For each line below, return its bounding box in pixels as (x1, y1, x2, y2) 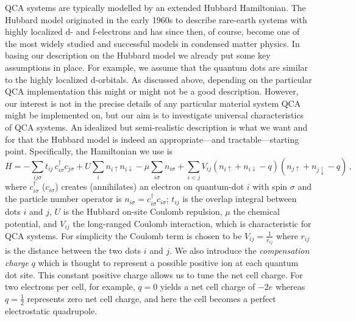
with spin (252, 180, 288, 193)
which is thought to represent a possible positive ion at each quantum (38, 256, 299, 269)
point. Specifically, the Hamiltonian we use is (5, 145, 173, 157)
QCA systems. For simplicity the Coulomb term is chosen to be (5, 229, 242, 242)
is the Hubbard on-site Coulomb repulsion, (63, 204, 222, 217)
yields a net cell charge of (160, 280, 255, 293)
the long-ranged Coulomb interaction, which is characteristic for (73, 217, 311, 229)
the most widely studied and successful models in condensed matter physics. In (5, 37, 300, 49)
